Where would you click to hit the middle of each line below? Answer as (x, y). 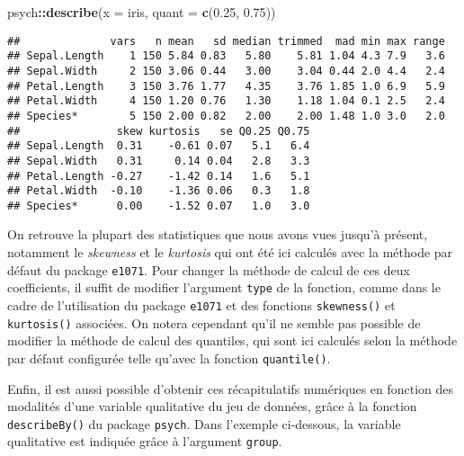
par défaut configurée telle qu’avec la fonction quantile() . (169, 358)
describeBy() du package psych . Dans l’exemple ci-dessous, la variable (204, 423)
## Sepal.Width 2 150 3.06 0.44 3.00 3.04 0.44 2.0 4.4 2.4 (226, 71)
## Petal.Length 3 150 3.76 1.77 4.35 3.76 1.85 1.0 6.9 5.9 (226, 86)
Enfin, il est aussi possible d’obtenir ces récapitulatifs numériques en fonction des (231, 388)
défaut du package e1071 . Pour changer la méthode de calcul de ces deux (209, 269)
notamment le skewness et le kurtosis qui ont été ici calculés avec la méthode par (230, 252)
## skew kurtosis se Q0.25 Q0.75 (159, 131)
